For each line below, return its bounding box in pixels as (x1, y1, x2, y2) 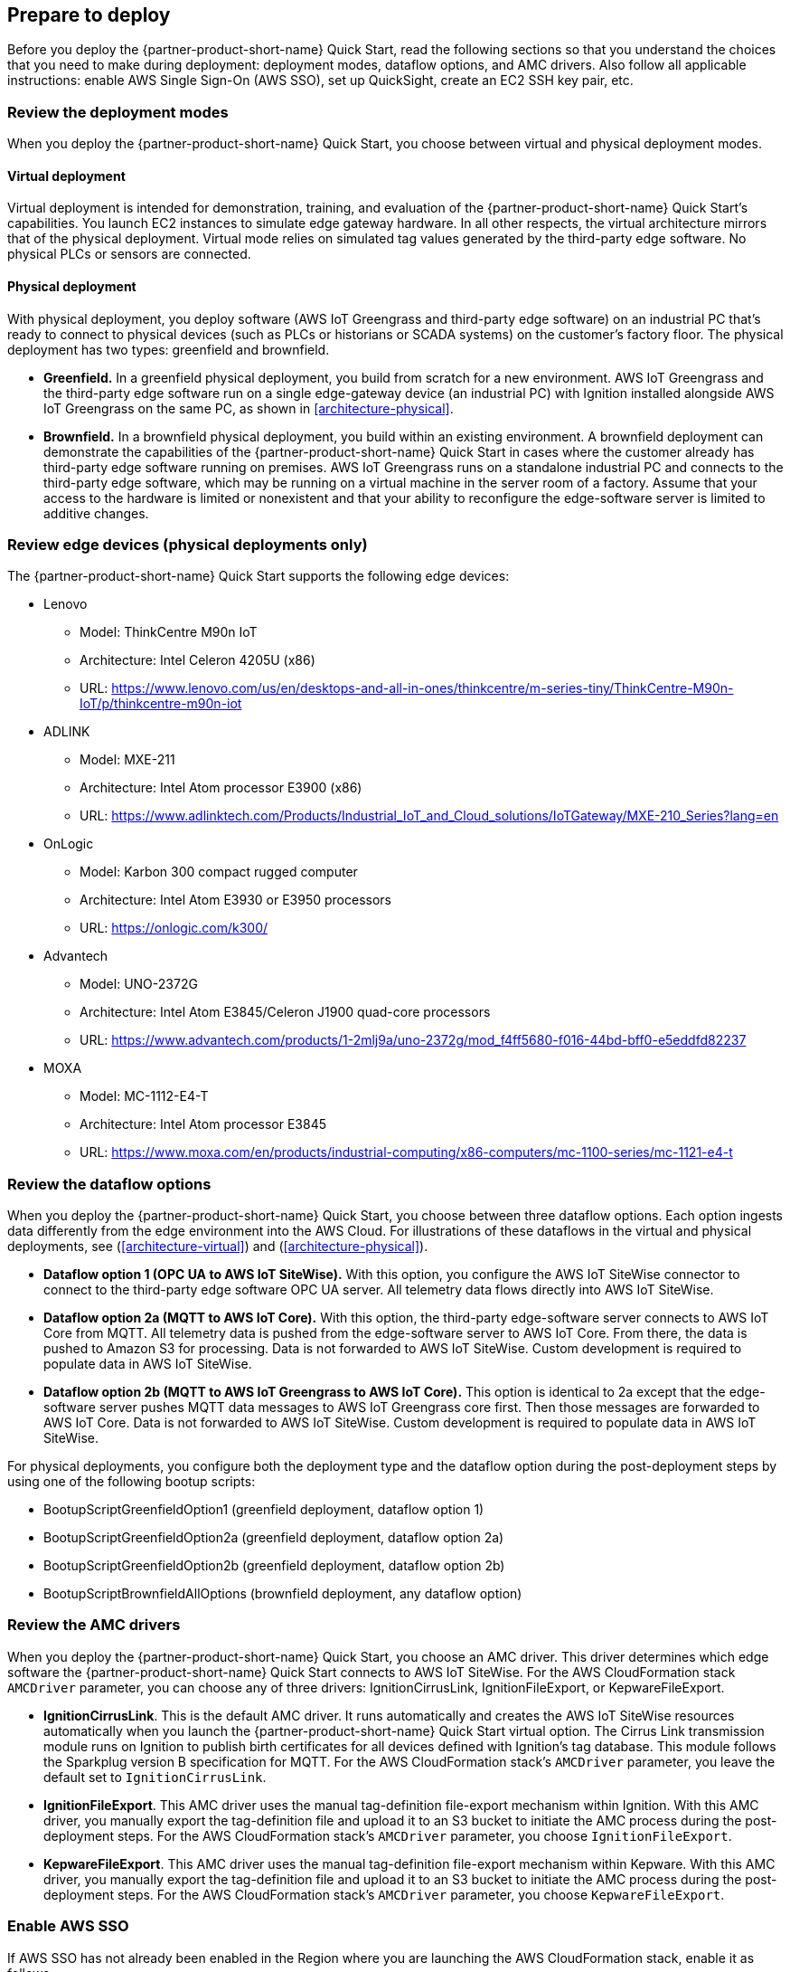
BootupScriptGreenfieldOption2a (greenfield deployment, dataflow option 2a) (43, 1530, 504, 1546)
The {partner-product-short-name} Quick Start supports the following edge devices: (7, 568, 510, 584)
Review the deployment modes (7, 102, 229, 121)
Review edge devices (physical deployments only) (7, 535, 368, 554)
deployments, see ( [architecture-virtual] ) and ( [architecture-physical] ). (7, 1238, 428, 1255)
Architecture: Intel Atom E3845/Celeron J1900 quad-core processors (80, 1004, 491, 1020)
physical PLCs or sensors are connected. (7, 246, 251, 262)
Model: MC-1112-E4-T (80, 1088, 209, 1105)
